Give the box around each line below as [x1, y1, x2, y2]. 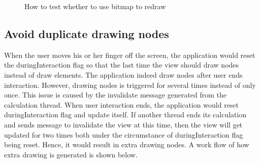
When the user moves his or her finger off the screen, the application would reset [4, 49, 255, 60]
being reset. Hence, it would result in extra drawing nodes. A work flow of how [4, 139, 249, 150]
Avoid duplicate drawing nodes [4, 25, 169, 41]
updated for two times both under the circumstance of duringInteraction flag [4, 129, 243, 140]
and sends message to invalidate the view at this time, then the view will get [4, 119, 243, 129]
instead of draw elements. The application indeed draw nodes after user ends [4, 69, 243, 80]
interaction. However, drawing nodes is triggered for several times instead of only [4, 79, 256, 90]
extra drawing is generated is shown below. [4, 149, 138, 159]
